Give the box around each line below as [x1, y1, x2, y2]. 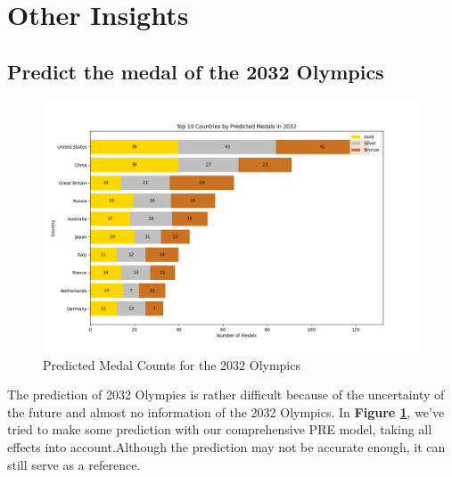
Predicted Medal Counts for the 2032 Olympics [43, 355, 300, 374]
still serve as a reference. [7, 455, 141, 473]
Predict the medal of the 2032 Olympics [7, 57, 384, 85]
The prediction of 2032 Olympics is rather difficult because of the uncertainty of [7, 385, 445, 404]
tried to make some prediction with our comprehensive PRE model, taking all [7, 420, 432, 439]
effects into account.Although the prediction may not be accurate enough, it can [7, 437, 446, 456]
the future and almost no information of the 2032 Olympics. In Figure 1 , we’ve [7, 402, 445, 421]
